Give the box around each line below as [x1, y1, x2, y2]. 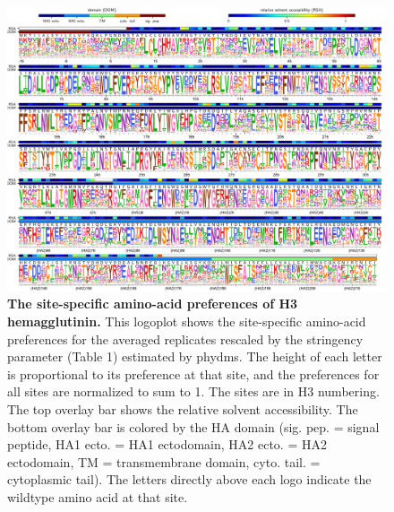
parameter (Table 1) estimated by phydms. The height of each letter [7, 347, 382, 366]
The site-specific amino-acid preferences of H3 [7, 294, 298, 313]
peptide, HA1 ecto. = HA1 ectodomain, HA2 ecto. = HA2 [7, 435, 327, 454]
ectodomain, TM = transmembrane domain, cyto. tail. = [7, 452, 321, 471]
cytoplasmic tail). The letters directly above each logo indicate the [7, 470, 372, 489]
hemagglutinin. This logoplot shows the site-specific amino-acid [7, 311, 366, 330]
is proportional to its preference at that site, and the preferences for [7, 364, 380, 383]
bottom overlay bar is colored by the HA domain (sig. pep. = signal [7, 417, 380, 436]
